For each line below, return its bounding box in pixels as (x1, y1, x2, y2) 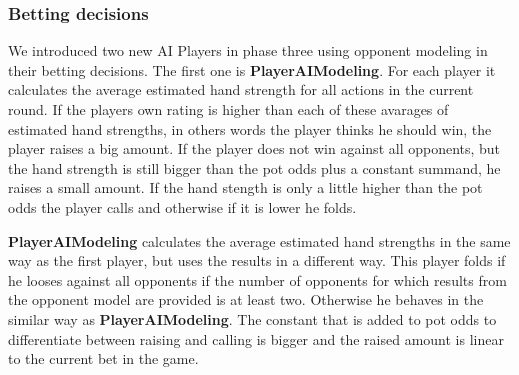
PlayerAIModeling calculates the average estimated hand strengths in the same (8, 230, 511, 251)
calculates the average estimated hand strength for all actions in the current (8, 79, 474, 100)
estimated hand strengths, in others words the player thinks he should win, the (8, 118, 492, 139)
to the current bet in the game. (8, 348, 199, 369)
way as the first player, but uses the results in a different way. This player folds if (8, 250, 506, 271)
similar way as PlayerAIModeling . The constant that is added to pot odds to (8, 308, 497, 329)
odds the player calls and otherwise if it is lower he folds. (8, 196, 357, 217)
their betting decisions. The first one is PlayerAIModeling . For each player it (8, 59, 496, 80)
